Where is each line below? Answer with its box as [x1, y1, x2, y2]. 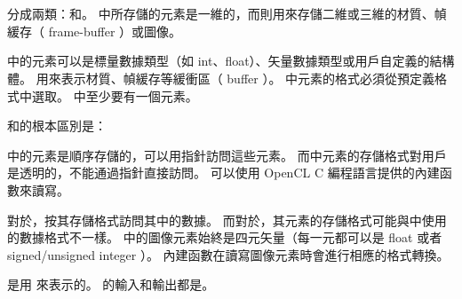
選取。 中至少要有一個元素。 [31, 86, 198, 105]
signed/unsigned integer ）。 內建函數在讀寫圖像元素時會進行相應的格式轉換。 [7, 245, 450, 264]
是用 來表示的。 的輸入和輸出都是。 [7, 275, 215, 294]
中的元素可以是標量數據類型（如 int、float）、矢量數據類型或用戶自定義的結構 [7, 51, 455, 70]
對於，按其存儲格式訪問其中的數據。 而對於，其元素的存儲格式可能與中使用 [7, 210, 447, 229]
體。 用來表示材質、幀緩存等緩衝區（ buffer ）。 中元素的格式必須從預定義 [7, 68, 435, 87]
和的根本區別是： [7, 116, 107, 135]
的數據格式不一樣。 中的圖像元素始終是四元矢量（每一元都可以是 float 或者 [7, 228, 442, 247]
